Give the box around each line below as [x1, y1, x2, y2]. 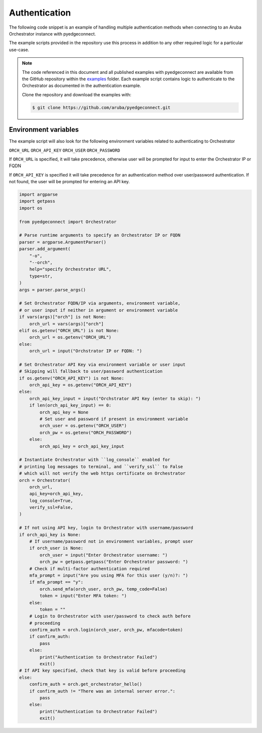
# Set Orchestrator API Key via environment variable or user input [19, 362, 186, 367]
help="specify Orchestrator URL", [29, 266, 112, 272]
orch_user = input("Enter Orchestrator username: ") [39, 552, 168, 558]
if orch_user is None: [29, 545, 83, 551]
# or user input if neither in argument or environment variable [19, 307, 178, 313]
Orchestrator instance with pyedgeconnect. [9, 31, 96, 36]
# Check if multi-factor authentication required [29, 566, 150, 571]
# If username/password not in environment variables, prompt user [29, 539, 194, 544]
